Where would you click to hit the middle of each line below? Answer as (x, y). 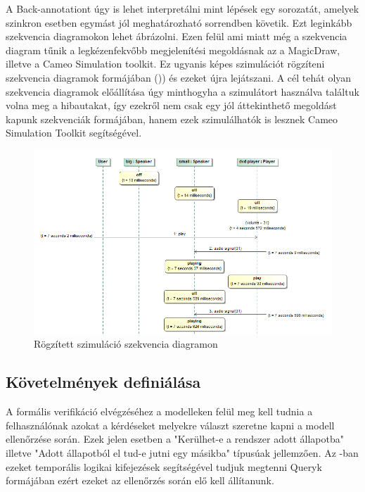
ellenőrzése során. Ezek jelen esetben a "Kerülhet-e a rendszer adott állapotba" (175, 439)
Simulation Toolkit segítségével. (74, 133)
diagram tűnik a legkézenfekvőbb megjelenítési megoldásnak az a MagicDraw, (173, 50)
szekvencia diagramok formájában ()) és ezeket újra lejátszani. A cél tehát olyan (179, 77)
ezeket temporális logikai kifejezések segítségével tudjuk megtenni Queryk (164, 466)
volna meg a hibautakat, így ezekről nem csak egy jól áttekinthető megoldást (171, 105)
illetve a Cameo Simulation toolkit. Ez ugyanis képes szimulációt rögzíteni (165, 64)
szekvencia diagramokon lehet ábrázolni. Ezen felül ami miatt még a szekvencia (177, 36)
